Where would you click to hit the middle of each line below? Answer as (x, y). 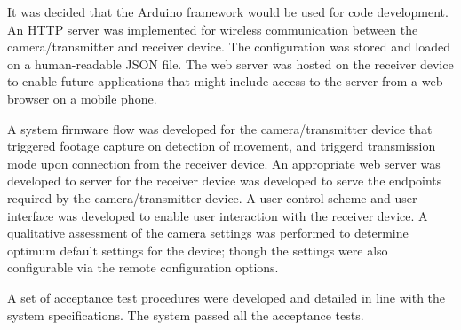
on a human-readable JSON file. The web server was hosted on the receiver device (230, 63)
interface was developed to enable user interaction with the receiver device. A (218, 215)
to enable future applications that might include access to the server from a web (225, 81)
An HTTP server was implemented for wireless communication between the (213, 29)
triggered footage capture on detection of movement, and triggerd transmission (222, 146)
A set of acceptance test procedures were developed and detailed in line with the (227, 297)
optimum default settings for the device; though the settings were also (198, 250)
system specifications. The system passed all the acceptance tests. (186, 314)
